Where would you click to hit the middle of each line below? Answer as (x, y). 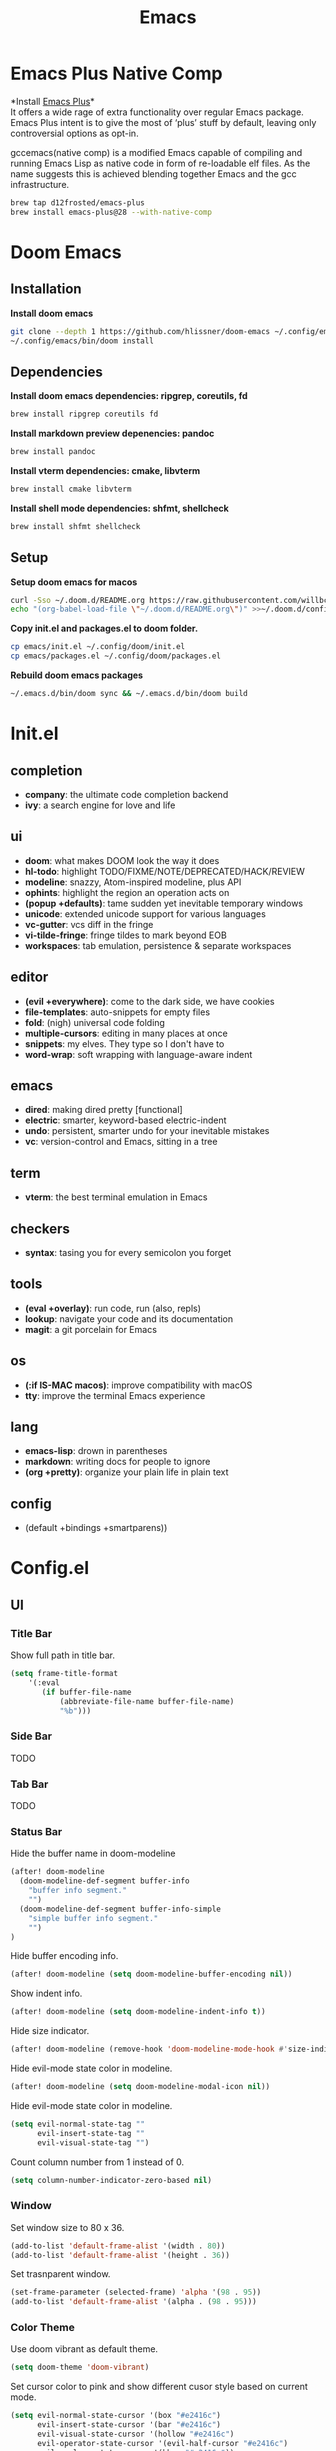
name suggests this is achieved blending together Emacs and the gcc (153, 173)
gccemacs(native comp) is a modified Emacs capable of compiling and (156, 152)
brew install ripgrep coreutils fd (84, 414)
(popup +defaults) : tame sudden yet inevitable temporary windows (164, 903)
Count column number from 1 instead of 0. (97, 2162)
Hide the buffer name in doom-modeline (93, 1853)
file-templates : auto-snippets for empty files (117, 1012)
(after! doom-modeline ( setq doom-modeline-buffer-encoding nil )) (151, 1974)
